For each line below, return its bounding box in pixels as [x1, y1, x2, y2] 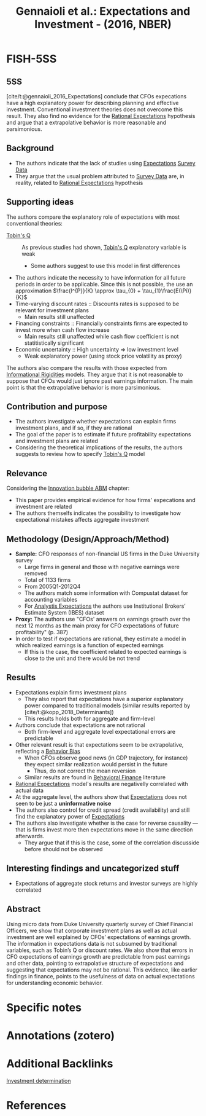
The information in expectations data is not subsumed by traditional [6, 940, 177, 947]
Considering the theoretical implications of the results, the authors [15, 444, 183, 451]
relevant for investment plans [15, 306, 89, 314]
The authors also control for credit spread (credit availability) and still [15, 806, 190, 814]
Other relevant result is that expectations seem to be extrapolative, [15, 741, 184, 748]
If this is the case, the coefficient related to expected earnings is [24, 648, 187, 656]
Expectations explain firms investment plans [15, 688, 127, 696]
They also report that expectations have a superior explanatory [24, 695, 184, 702]
